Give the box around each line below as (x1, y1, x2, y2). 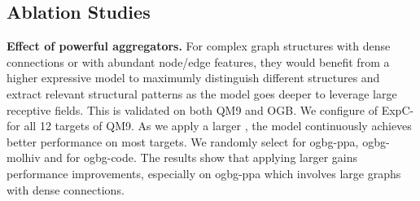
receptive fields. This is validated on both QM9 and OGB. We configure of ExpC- (7, 101, 414, 118)
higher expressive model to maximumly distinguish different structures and (7, 69, 380, 86)
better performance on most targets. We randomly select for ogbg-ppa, (7, 133, 359, 150)
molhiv (7, 149, 41, 166)
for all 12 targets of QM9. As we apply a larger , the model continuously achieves (7, 117, 412, 134)
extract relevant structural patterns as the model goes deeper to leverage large (7, 85, 397, 102)
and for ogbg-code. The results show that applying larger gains (44, 149, 357, 166)
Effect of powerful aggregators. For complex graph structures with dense (7, 37, 391, 55)
